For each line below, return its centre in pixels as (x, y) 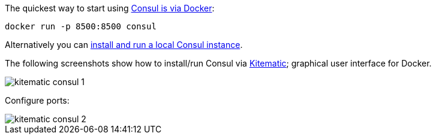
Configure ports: (37, 100)
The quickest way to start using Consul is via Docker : (110, 8)
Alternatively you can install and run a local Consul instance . (124, 45)
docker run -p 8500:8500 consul (81, 26)
